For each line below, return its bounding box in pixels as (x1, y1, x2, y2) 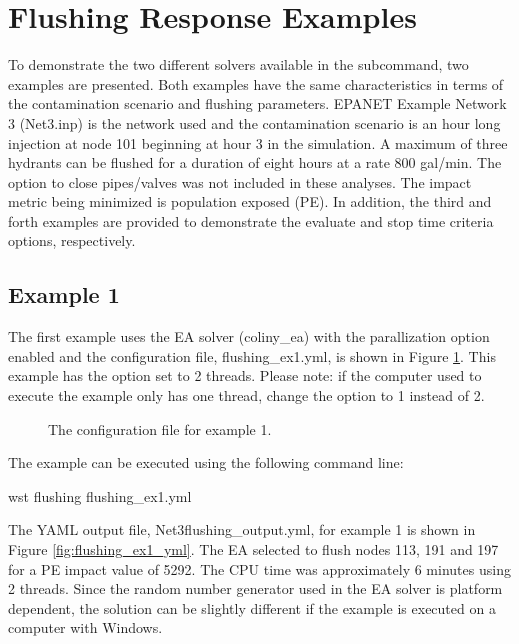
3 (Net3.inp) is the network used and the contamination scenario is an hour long (8, 112, 501, 133)
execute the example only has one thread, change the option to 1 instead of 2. (8, 385, 485, 406)
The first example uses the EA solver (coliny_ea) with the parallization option (8, 326, 490, 347)
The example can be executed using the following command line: (8, 452, 404, 473)
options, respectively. (8, 230, 136, 251)
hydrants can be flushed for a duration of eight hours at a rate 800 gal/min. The (8, 152, 502, 173)
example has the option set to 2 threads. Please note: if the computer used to (8, 365, 482, 386)
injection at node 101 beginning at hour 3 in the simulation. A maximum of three (8, 132, 508, 153)
